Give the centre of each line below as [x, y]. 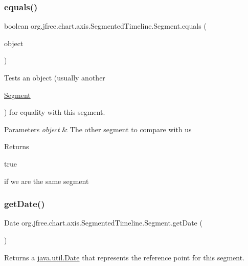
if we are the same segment [47, 181]
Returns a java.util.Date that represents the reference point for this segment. [125, 257]
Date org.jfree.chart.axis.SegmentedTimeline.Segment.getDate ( [103, 223]
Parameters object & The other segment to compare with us [98, 129]
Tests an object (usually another [55, 77]
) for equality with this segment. [55, 112]
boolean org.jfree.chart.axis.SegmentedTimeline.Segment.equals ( [105, 26]
